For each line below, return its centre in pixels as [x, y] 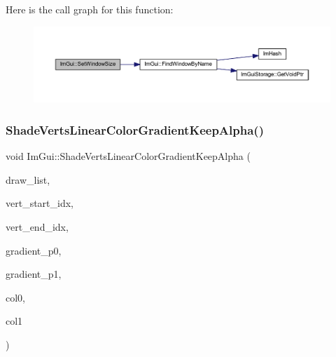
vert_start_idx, [40, 203]
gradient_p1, [34, 274]
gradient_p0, [34, 250]
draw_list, [28, 179]
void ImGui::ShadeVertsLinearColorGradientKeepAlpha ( [128, 156]
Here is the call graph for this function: [90, 9]
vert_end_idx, [37, 227]
